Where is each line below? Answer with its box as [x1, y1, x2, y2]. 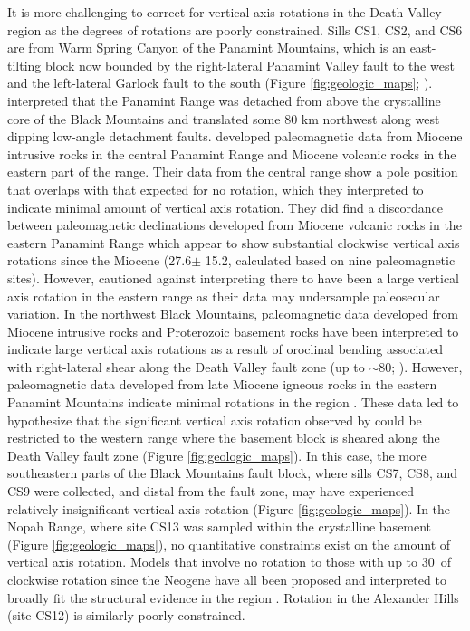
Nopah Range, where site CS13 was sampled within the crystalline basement [7, 517, 432, 536]
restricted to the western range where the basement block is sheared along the [7, 428, 440, 447]
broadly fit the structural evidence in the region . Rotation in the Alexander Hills [7, 588, 459, 607]
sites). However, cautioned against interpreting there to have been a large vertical [7, 268, 459, 287]
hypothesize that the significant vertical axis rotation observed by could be [7, 410, 422, 429]
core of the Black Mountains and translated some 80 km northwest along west [7, 109, 440, 128]
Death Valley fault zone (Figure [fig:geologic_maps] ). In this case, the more [7, 445, 427, 464]
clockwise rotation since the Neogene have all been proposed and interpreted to [7, 570, 446, 588]
